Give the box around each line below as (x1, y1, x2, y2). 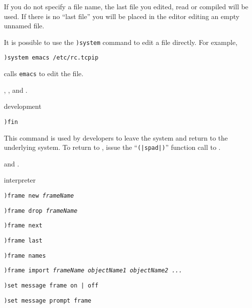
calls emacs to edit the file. (4, 68, 84, 79)
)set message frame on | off (4, 282, 99, 289)
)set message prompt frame (4, 297, 91, 304)
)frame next (4, 222, 42, 229)
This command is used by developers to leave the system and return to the (4, 132, 228, 143)
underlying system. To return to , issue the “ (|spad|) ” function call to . (4, 142, 221, 152)
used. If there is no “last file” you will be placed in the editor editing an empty (4, 11, 240, 21)
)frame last (4, 237, 42, 244)
